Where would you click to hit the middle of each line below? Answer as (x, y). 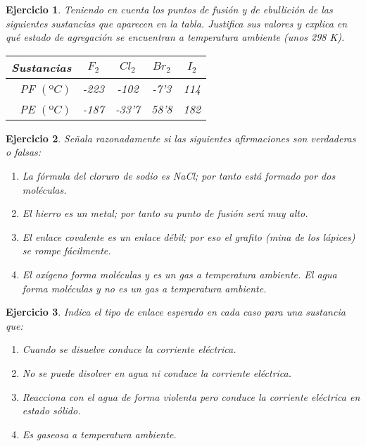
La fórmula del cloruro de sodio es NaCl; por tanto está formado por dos (179, 175)
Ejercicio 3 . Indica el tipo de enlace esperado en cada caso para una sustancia (176, 312)
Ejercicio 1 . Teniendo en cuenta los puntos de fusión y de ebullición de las (169, 9)
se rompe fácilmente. (67, 250)
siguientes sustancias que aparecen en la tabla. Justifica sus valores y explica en (177, 23)
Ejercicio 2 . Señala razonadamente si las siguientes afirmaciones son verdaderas (181, 138)
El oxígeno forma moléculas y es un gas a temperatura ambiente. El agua (179, 274)
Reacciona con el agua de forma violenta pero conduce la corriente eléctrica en (191, 396)
